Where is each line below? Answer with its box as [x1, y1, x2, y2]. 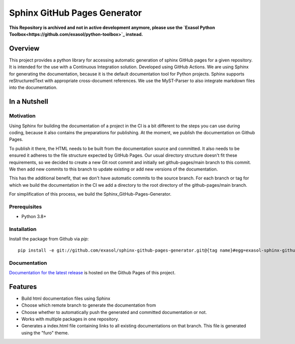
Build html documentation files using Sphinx [21, 295, 111, 301]
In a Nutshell [9, 97, 49, 106]
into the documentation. [9, 85, 58, 90]
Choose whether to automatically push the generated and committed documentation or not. [21, 309, 207, 315]
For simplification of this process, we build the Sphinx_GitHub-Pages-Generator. [9, 191, 172, 197]
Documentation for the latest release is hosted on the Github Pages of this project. [9, 269, 176, 275]
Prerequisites [9, 203, 42, 210]
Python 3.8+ [21, 214, 47, 220]
